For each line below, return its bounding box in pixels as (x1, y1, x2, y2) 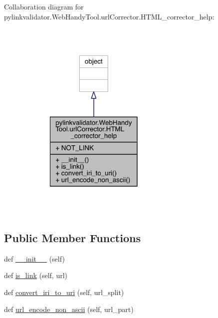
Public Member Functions (4, 230, 141, 245)
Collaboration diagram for (4, 1, 84, 11)
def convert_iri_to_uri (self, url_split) (4, 287, 124, 297)
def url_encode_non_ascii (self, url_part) (4, 304, 134, 314)
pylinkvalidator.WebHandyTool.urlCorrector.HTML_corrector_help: (4, 11, 215, 21)
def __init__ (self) (4, 253, 65, 264)
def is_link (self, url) (4, 270, 68, 281)
